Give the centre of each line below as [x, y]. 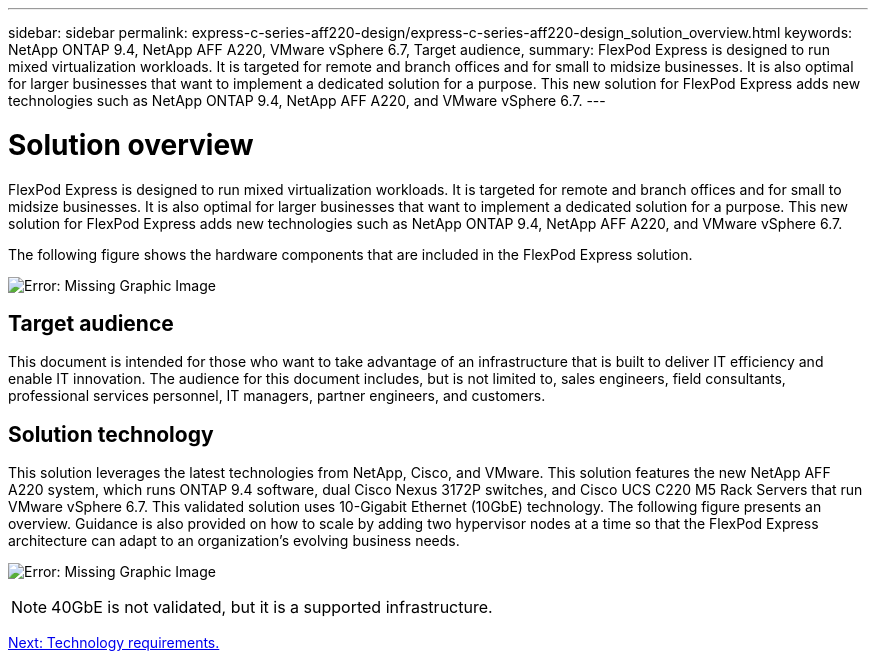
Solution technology [111, 434]
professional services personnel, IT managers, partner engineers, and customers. [277, 396]
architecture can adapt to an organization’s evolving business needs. [234, 541]
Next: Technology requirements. [114, 643]
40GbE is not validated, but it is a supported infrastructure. [272, 607]
